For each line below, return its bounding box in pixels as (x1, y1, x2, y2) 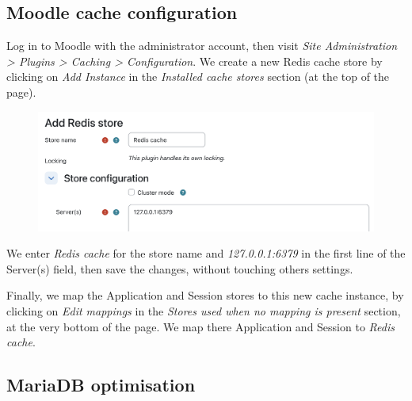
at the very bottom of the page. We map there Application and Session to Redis (6, 318, 395, 334)
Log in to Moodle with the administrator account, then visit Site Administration (6, 37, 398, 54)
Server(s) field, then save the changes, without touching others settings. (6, 260, 353, 277)
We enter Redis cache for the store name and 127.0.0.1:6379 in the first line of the (6, 245, 406, 262)
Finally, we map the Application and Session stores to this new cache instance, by (6, 287, 404, 304)
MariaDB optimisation (6, 372, 196, 397)
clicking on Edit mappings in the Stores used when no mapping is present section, (6, 303, 401, 319)
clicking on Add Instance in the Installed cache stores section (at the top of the (6, 68, 390, 85)
